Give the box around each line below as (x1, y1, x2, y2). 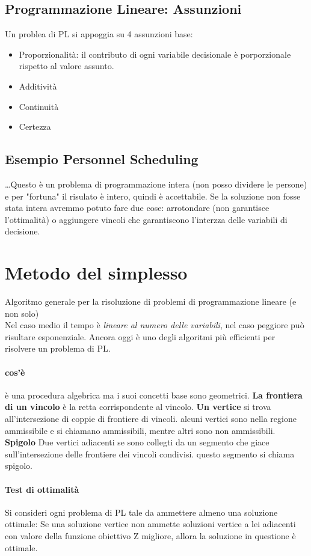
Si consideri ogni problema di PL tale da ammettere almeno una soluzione (5, 506, 278, 518)
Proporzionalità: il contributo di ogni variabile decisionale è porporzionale (19, 47, 291, 60)
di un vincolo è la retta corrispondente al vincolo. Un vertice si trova (5, 400, 271, 413)
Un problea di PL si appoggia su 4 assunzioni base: (5, 28, 193, 40)
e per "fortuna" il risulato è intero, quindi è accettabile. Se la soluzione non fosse (5, 189, 301, 202)
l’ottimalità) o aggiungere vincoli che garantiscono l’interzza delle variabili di (5, 213, 288, 225)
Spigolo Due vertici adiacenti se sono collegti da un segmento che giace (5, 436, 269, 448)
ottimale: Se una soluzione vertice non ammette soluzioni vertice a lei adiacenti (5, 518, 296, 530)
